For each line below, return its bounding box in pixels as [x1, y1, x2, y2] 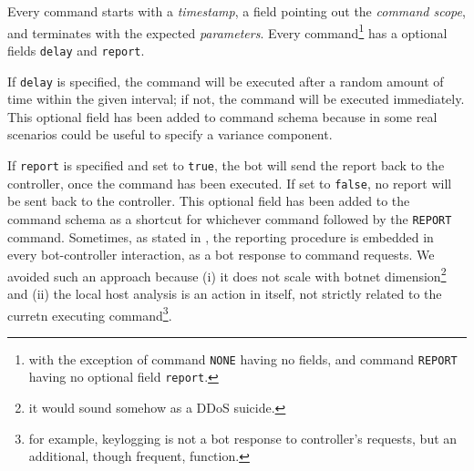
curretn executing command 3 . [7, 302, 172, 324]
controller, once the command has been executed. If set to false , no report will [7, 173, 452, 192]
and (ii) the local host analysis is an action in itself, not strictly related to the [7, 283, 442, 302]
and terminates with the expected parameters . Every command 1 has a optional [7, 20, 448, 42]
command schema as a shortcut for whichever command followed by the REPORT [7, 209, 452, 228]
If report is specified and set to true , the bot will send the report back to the [7, 155, 445, 174]
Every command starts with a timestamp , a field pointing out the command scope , [7, 2, 466, 20]
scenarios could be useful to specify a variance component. [7, 125, 333, 144]
